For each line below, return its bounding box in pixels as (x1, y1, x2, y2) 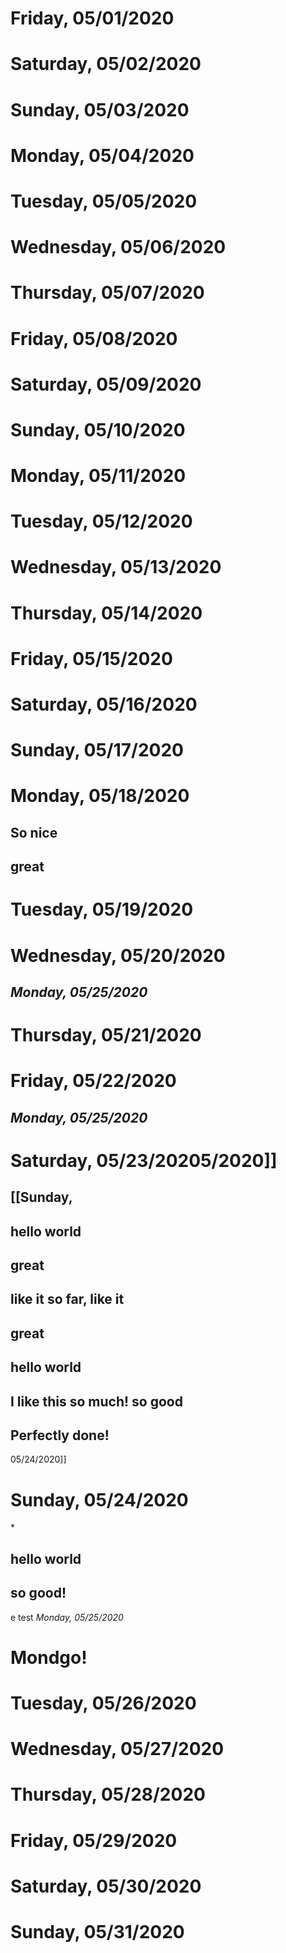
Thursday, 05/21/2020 (10, 1024, 202, 1047)
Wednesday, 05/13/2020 (10, 556, 222, 579)
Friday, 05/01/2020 (10, 7, 175, 30)
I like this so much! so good (10, 1393, 183, 1410)
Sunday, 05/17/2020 (10, 739, 184, 762)
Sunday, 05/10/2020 (10, 418, 186, 441)
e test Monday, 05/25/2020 (10, 1611, 124, 1623)
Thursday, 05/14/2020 (10, 602, 203, 624)
